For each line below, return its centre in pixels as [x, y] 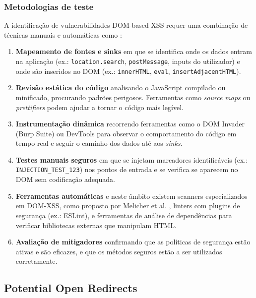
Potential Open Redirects [71, 288]
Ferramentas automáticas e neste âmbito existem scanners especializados [131, 196]
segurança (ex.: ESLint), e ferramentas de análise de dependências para [124, 215]
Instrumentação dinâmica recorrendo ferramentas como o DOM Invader [130, 124]
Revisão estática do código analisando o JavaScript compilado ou [121, 88]
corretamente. [36, 261]
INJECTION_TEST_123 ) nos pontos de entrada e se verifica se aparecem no [127, 169]
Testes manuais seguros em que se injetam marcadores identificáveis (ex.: [132, 159]
